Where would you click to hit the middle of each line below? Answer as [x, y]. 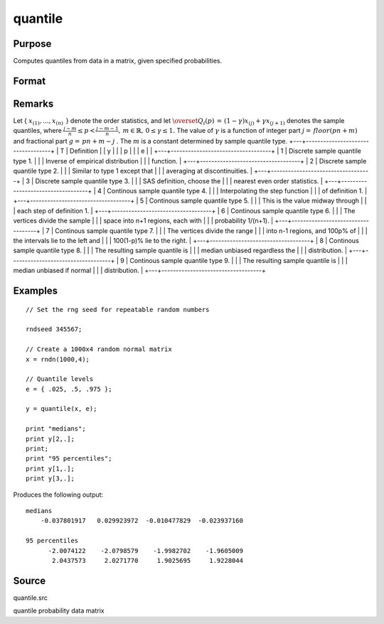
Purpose [32, 44]
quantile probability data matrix [59, 610]
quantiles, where [37, 131]
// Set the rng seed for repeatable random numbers [118, 310]
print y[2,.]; [50, 439]
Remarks [33, 103]
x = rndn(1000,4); [58, 359]
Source [30, 580]
